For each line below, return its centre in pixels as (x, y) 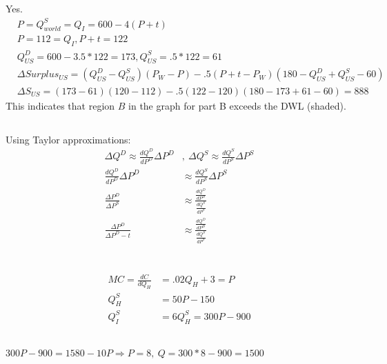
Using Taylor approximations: (68, 139)
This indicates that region (60, 105)
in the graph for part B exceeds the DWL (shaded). (237, 105)
